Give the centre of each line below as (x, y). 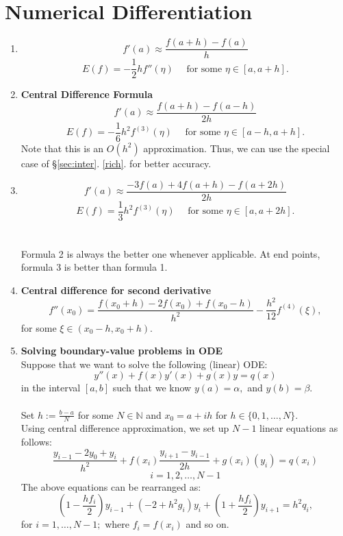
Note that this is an (62, 148)
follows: (36, 441)
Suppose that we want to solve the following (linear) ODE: (144, 364)
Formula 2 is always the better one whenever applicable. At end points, (170, 253)
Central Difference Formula (87, 94)
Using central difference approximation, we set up (125, 428)
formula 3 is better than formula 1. (94, 267)
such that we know (152, 388)
